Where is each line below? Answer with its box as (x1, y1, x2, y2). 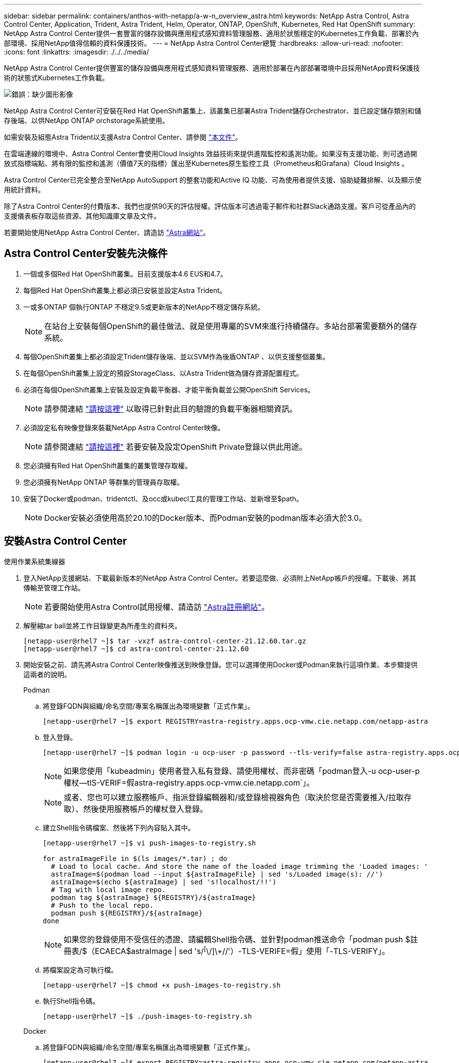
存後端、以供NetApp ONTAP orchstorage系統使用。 (4, 116, 169, 125)
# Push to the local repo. (51, 901, 154, 909)
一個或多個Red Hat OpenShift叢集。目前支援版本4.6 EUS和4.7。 (23, 269, 227, 278)
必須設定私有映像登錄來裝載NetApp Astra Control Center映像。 (23, 423, 225, 432)
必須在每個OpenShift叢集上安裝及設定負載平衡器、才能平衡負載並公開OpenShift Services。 (23, 385, 315, 394)
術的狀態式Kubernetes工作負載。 (4, 73, 109, 82)
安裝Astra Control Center (4, 535, 127, 548)
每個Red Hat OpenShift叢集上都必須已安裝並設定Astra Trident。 (23, 286, 227, 294)
